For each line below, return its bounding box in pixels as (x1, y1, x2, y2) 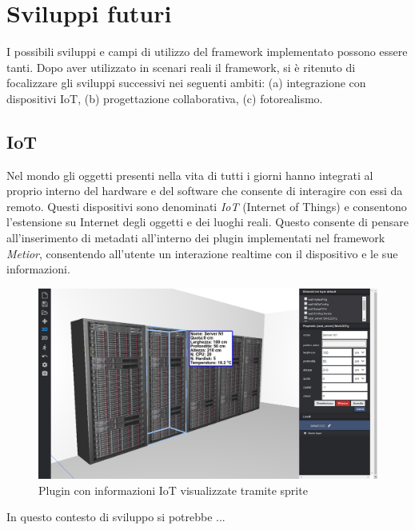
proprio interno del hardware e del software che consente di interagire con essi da (6, 182, 403, 199)
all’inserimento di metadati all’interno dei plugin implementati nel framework (6, 229, 385, 246)
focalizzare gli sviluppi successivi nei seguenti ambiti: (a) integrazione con (6, 74, 366, 91)
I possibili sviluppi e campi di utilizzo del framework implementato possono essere (6, 43, 408, 60)
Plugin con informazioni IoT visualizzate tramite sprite (38, 481, 308, 498)
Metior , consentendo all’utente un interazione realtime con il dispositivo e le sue (6, 245, 398, 261)
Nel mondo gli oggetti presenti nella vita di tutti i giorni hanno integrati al (6, 166, 373, 183)
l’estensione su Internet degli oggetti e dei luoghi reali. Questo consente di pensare (6, 213, 409, 230)
